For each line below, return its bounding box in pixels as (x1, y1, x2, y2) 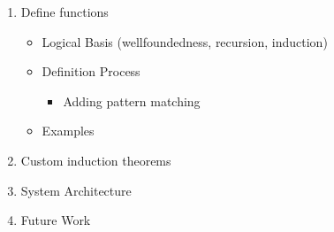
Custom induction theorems (20, 151, 171, 169)
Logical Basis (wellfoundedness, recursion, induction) (42, 32, 328, 50)
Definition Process (42, 62, 140, 81)
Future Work (20, 211, 91, 229)
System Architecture (20, 181, 132, 199)
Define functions (20, 3, 109, 20)
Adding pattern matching (63, 91, 201, 110)
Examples (42, 121, 95, 140)
